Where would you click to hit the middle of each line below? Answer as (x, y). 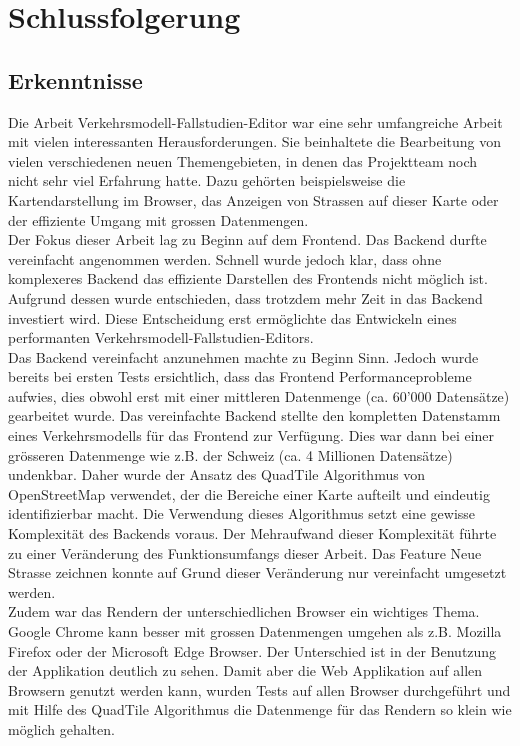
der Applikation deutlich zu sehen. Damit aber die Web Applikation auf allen (245, 670)
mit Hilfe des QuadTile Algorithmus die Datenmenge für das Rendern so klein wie (260, 709)
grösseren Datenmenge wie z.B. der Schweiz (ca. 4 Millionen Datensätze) (230, 454)
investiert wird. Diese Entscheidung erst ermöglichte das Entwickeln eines (232, 317)
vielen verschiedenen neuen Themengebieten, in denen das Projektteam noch (243, 160)
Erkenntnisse (75, 79)
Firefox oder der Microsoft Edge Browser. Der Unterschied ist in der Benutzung (252, 650)
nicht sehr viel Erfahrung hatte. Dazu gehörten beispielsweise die (207, 180)
